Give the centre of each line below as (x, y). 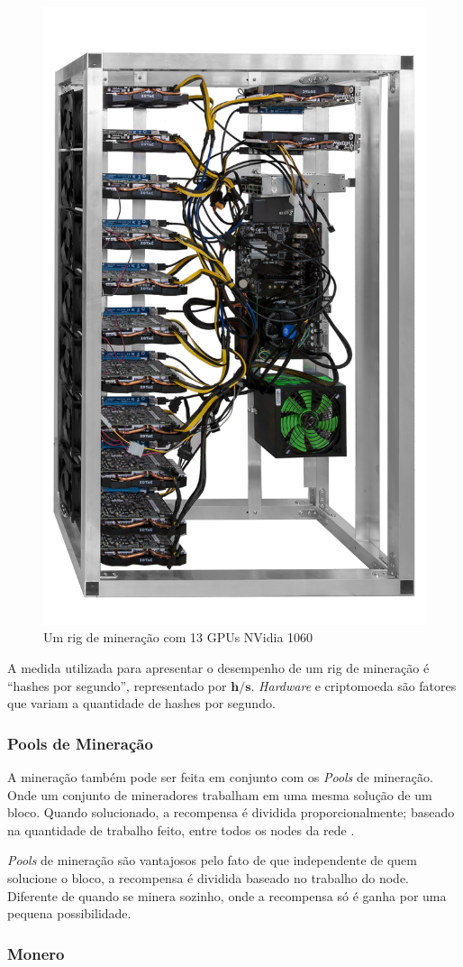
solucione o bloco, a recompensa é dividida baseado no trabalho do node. (208, 877)
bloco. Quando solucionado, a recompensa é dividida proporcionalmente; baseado (231, 812)
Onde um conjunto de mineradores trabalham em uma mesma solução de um (220, 794)
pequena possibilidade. (69, 913)
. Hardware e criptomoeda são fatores (354, 685)
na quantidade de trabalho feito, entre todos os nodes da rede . (181, 829)
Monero (36, 953)
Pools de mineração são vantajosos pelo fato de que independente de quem (212, 860)
